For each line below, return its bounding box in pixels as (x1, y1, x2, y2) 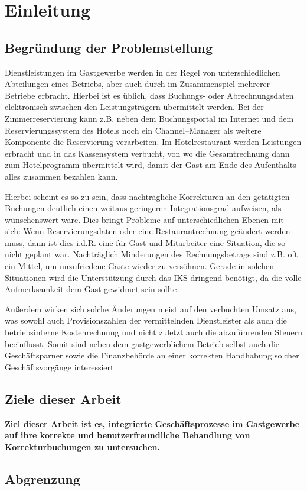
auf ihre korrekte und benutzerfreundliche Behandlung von (5, 429, 250, 441)
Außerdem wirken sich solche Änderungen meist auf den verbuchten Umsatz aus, (5, 302, 297, 315)
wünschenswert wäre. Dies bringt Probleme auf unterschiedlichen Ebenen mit (5, 213, 284, 225)
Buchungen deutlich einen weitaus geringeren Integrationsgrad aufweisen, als (5, 202, 282, 214)
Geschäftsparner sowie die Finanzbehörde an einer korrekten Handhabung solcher (5, 349, 299, 361)
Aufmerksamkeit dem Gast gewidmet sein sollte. (5, 283, 179, 295)
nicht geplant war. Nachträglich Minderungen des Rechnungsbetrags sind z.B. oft (5, 248, 298, 260)
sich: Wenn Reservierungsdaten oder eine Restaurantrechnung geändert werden (5, 225, 290, 237)
